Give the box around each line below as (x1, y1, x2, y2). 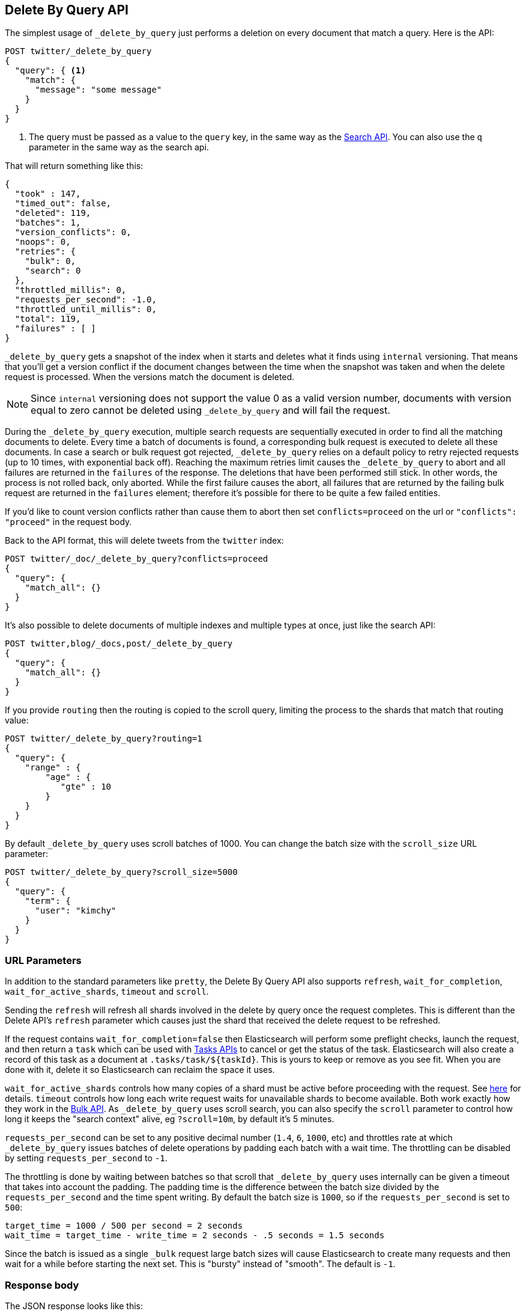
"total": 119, (14, 314, 81, 324)
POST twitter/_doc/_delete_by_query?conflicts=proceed (5, 554, 268, 564)
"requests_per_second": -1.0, (14, 295, 157, 305)
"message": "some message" (35, 85, 162, 95)
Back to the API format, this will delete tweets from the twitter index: (5, 535, 284, 546)
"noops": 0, (14, 237, 71, 247)
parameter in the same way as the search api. (29, 142, 209, 153)
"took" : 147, (14, 189, 81, 199)
